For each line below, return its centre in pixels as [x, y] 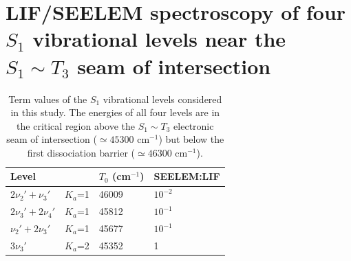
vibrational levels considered [162, 99]
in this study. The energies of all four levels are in [115, 112]
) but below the [191, 139]
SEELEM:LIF [187, 176]
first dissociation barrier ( [81, 152]
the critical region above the [76, 125]
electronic [194, 125]
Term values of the [48, 99]
